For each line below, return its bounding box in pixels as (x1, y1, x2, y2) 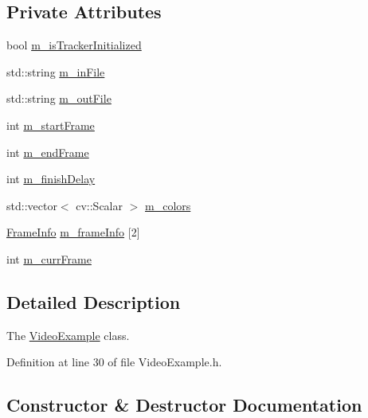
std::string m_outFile (6, 90, 112, 107)
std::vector (6, 197, 57, 213)
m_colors (145, 197, 191, 213)
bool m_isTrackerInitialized (6, 37, 142, 53)
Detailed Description (6, 289, 181, 314)
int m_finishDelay (6, 170, 96, 187)
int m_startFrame (6, 116, 95, 133)
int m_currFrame (6, 250, 92, 267)
